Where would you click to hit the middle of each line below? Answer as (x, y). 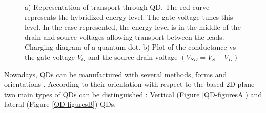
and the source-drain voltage (133, 56)
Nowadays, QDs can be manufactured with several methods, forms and (116, 74)
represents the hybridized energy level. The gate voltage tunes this (129, 17)
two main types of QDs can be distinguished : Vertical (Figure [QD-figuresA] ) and (133, 94)
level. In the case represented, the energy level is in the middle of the (133, 27)
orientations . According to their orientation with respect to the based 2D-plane (129, 84)
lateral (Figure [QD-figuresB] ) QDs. (60, 104)
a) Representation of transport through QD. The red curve (117, 7)
